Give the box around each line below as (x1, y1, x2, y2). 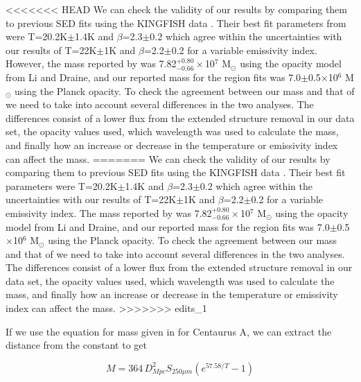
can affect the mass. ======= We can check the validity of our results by (6, 151, 331, 166)
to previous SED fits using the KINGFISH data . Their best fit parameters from (6, 15, 346, 30)
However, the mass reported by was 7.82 (6, 56, 177, 71)
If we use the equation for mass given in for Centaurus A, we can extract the (6, 324, 332, 338)
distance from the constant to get (6, 338, 147, 352)
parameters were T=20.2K (6, 178, 118, 193)
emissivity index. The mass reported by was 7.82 (6, 205, 212, 220)
